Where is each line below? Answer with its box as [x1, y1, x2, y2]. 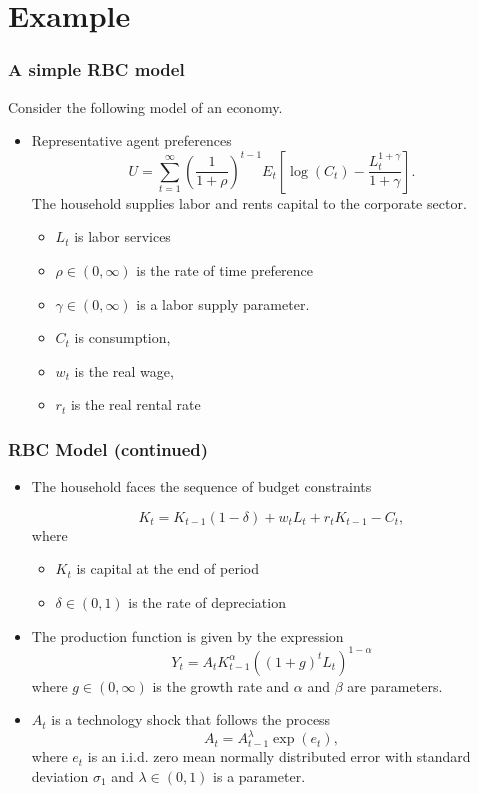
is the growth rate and [152, 675, 290, 696]
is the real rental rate [70, 394, 201, 415]
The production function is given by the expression [31, 625, 344, 646]
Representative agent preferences [31, 130, 232, 151]
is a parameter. [213, 765, 306, 786]
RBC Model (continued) [8, 436, 209, 461]
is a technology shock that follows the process [51, 709, 331, 730]
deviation [31, 765, 89, 786]
